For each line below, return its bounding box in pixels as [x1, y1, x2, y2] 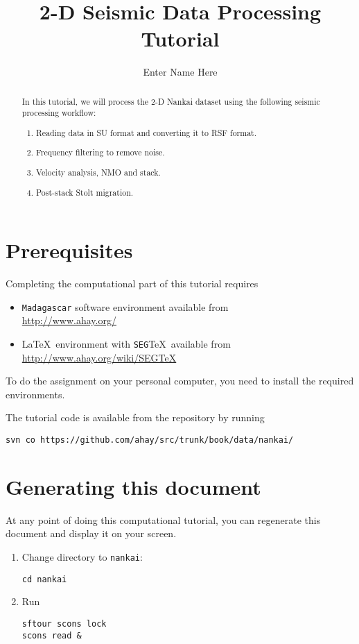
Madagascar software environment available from [21, 299, 229, 314]
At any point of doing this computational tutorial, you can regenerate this [6, 512, 321, 527]
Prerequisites [6, 236, 133, 264]
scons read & [21, 630, 82, 641]
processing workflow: [21, 107, 96, 119]
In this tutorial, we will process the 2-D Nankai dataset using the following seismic [21, 95, 320, 107]
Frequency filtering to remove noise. [36, 146, 165, 158]
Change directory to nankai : [21, 549, 143, 563]
